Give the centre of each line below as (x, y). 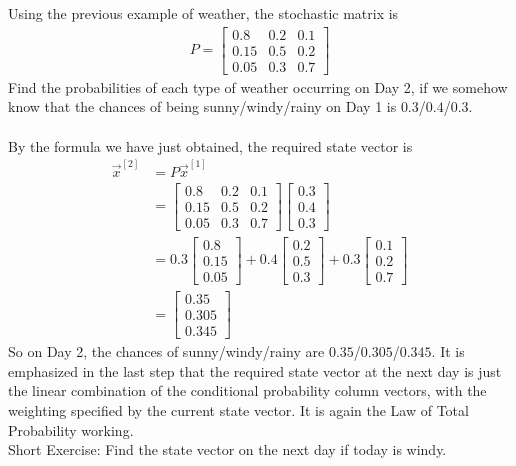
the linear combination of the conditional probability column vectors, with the (247, 390)
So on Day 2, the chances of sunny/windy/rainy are (166, 351)
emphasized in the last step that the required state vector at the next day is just (255, 370)
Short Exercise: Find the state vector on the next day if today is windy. (227, 449)
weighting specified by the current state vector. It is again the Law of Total (238, 409)
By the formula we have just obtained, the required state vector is (210, 145)
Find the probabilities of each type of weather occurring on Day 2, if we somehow (258, 86)
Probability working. (71, 429)
